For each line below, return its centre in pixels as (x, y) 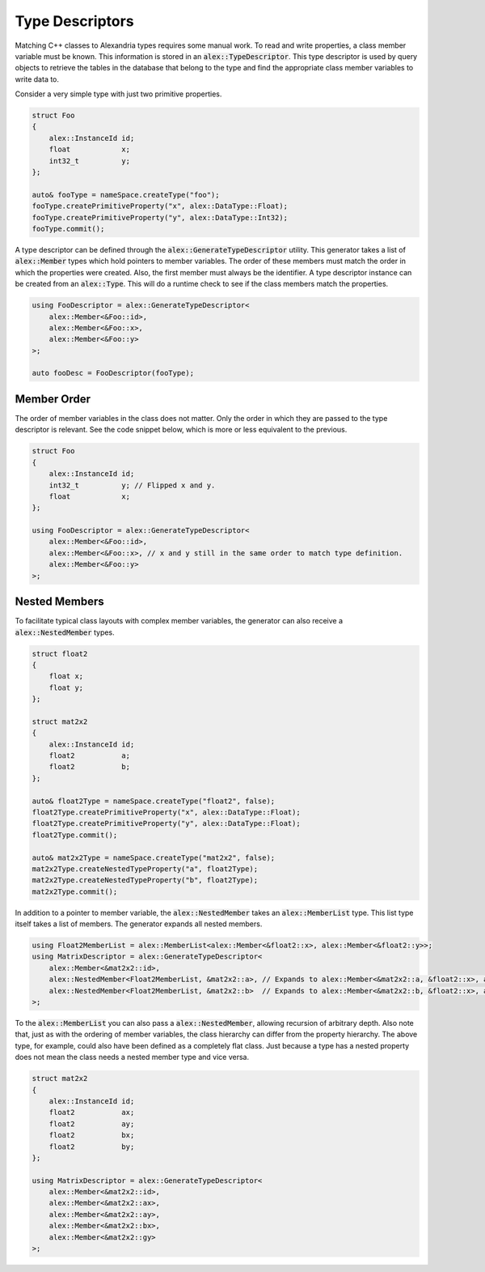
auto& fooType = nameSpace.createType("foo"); (126, 195)
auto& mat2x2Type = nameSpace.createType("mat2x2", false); (154, 857)
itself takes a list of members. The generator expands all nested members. (139, 924)
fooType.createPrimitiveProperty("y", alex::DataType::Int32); (160, 217)
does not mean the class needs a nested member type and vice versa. (132, 1057)
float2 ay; (92, 1124)
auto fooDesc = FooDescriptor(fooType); (113, 373)
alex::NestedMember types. (65, 632)
